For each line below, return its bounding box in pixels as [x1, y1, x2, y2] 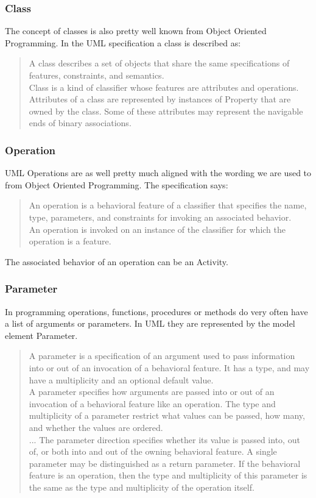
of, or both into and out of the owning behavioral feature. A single [29, 445, 277, 458]
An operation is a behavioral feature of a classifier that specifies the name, [29, 199, 307, 212]
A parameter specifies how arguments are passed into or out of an [29, 385, 275, 398]
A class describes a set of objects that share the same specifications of [29, 57, 290, 69]
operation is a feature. [29, 235, 111, 247]
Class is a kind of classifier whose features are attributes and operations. [29, 80, 299, 93]
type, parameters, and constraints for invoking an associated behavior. [29, 210, 292, 223]
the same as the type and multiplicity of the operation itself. [29, 480, 255, 493]
